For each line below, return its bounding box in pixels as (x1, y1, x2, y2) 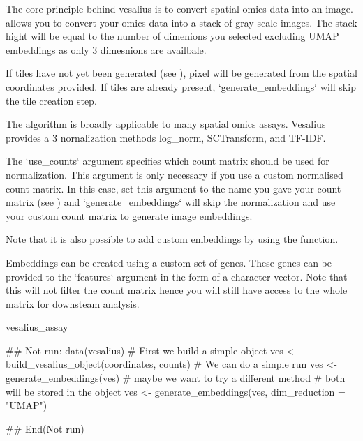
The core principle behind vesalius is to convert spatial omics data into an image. (6, 1, 353, 15)
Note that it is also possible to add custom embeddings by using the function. (6, 232, 339, 246)
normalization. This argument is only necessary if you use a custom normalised (6, 167, 343, 181)
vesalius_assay (6, 320, 68, 334)
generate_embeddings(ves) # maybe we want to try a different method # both (6, 371, 346, 385)
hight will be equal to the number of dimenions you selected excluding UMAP (6, 29, 339, 43)
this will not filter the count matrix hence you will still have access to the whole (6, 283, 348, 297)
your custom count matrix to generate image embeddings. (6, 208, 253, 223)
